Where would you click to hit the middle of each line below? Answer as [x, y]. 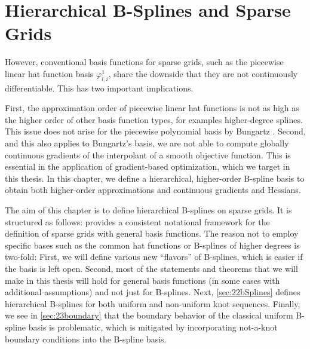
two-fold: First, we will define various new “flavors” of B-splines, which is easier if [154, 257]
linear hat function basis [49, 73]
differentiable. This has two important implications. [99, 88]
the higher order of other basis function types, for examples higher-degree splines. [154, 119]
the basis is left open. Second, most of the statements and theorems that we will [151, 269]
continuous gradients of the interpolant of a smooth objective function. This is [148, 154]
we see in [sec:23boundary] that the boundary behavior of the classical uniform [149, 315]
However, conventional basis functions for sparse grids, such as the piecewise [144, 62]
